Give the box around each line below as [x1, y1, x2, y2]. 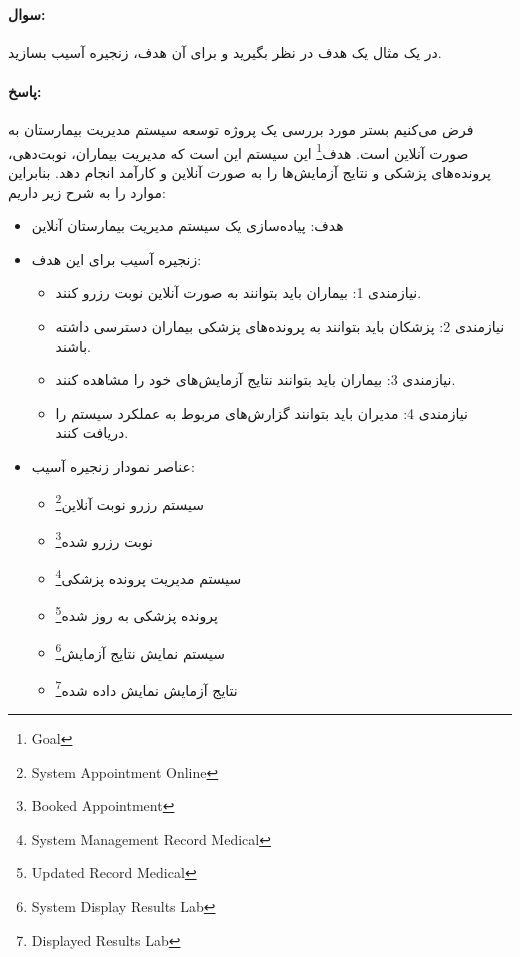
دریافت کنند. [55, 422, 129, 443]
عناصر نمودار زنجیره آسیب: [31, 455, 195, 476]
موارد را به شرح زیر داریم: [8, 181, 166, 202]
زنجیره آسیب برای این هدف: [31, 248, 202, 269]
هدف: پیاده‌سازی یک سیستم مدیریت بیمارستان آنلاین [31, 215, 344, 236]
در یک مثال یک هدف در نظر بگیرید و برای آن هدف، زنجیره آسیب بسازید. [8, 41, 442, 62]
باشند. [55, 335, 91, 356]
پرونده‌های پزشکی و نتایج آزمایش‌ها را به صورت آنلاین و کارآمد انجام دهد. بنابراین [8, 162, 491, 183]
